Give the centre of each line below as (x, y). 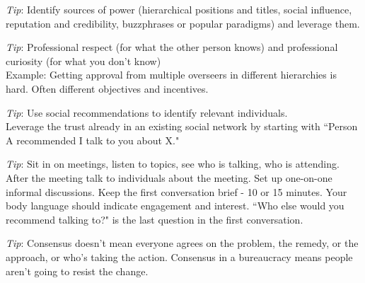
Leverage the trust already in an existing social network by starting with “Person (182, 126)
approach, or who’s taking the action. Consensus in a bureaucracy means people (179, 256)
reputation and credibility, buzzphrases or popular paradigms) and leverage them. (183, 23)
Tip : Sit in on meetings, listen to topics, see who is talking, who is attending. (173, 164)
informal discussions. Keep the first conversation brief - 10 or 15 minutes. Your (176, 191)
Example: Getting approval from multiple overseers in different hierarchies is (171, 75)
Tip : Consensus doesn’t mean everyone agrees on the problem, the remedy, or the (182, 243)
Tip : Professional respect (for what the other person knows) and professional (172, 47)
